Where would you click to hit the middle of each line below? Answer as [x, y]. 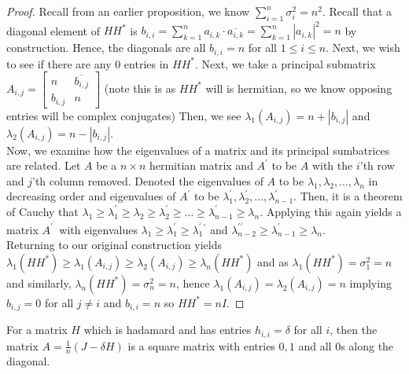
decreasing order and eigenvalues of [91, 196]
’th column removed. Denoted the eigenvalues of [148, 180]
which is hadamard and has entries [168, 330]
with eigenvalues [98, 229]
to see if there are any [59, 63]
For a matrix [37, 330]
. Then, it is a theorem [348, 196]
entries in [146, 63]
